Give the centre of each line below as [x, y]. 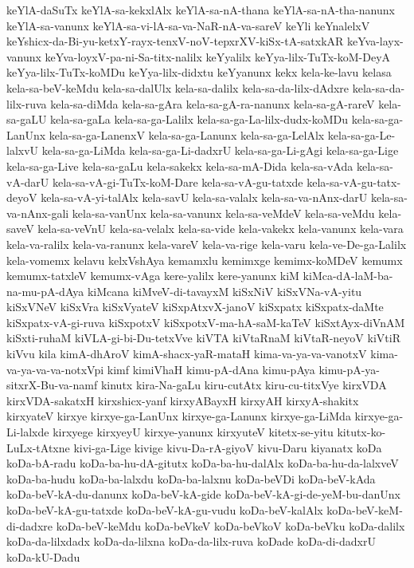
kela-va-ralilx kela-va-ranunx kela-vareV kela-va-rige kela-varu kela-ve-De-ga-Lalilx [207, 244]
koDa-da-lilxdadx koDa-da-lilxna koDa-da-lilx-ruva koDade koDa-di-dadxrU [191, 541]
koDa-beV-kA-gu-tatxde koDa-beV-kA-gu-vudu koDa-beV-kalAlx [165, 510]
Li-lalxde [28, 432]
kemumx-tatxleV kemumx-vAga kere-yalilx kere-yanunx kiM [153, 276]
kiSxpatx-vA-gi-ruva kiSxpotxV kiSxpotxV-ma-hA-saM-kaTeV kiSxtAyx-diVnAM [206, 322]
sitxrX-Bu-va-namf [52, 385]
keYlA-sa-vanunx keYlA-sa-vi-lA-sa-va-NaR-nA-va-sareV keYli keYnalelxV [188, 25]
